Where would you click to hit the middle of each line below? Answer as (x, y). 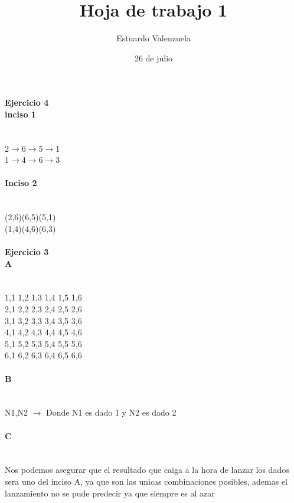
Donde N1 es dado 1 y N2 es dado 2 (111, 412)
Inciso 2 (21, 183)
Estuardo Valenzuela (153, 38)
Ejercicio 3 (27, 252)
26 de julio (153, 58)
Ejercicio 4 (27, 102)
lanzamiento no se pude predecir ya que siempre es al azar (110, 493)
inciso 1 (20, 114)
